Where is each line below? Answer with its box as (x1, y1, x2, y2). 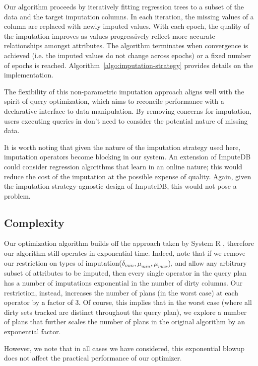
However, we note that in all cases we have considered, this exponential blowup (4, 343, 245, 353)
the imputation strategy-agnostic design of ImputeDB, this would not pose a (4, 181, 237, 191)
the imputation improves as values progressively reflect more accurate (4, 30, 215, 41)
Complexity (4, 215, 64, 230)
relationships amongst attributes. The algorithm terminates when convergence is (4, 40, 248, 51)
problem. (4, 190, 31, 201)
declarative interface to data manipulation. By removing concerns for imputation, (4, 105, 252, 116)
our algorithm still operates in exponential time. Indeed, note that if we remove (4, 248, 246, 258)
